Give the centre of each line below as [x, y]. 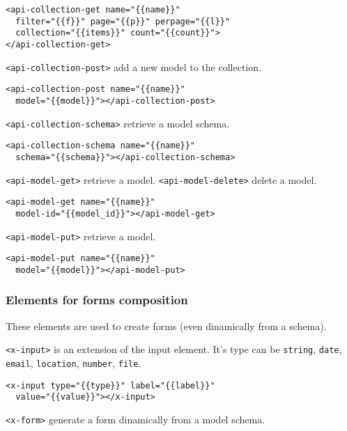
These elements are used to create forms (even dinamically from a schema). [166, 326]
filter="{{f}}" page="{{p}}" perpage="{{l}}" [123, 21]
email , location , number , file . [74, 362]
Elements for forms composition [97, 300]
